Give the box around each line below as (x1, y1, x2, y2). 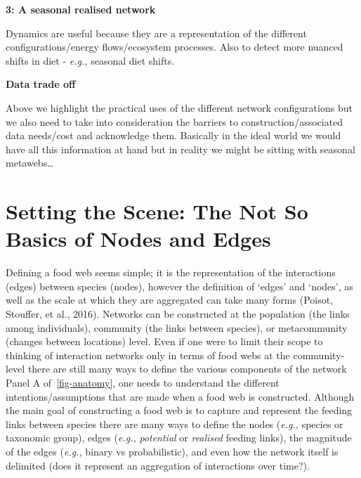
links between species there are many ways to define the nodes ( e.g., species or (6, 416, 343, 431)
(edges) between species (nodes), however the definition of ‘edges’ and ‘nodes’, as (6, 278, 353, 293)
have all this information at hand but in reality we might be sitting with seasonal (6, 141, 355, 156)
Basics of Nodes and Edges (6, 224, 271, 253)
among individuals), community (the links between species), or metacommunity (6, 320, 348, 335)
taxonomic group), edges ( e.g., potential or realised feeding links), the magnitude (6, 430, 352, 445)
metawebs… (6, 155, 54, 170)
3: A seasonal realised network (6, 2, 156, 16)
